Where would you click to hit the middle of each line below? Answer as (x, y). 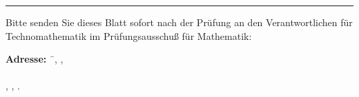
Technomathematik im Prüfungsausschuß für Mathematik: (129, 35)
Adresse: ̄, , (35, 59)
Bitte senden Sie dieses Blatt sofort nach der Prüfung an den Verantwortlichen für (179, 22)
